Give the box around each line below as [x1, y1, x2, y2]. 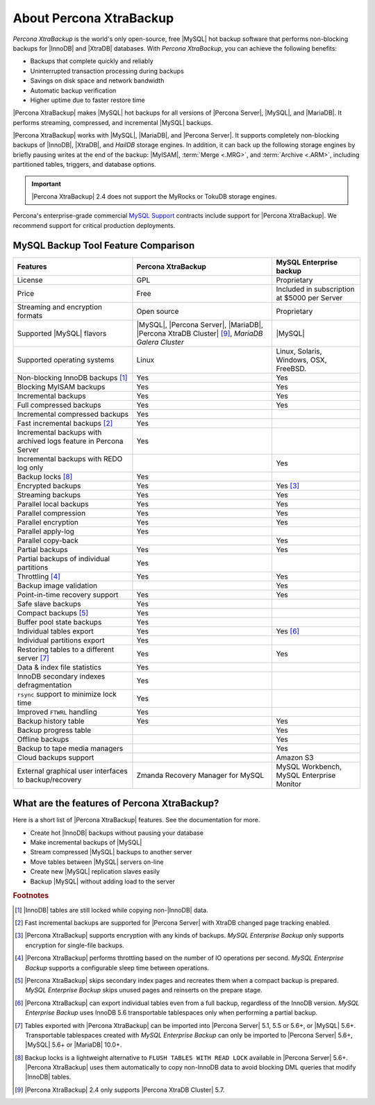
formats [17, 310, 43, 320]
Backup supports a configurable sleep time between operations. [25, 963, 210, 972]
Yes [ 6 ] [276, 626, 300, 635]
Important [31, 179, 62, 188]
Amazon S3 [276, 752, 314, 762]
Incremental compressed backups [17, 409, 128, 419]
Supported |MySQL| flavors [17, 329, 107, 338]
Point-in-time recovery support [17, 590, 119, 599]
